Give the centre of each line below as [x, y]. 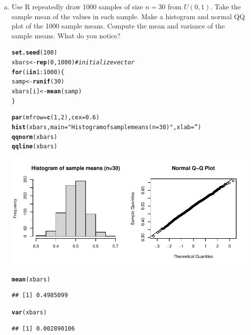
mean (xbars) [31, 279]
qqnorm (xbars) [34, 137]
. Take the [226, 6]
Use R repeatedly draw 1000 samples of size [77, 6]
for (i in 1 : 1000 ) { [38, 72]
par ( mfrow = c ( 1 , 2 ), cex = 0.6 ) [55, 118]
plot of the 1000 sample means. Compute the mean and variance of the [118, 26]
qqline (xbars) [34, 147]
